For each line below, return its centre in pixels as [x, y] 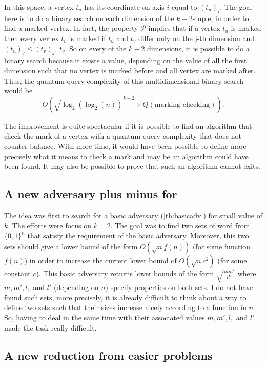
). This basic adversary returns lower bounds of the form [125, 273]
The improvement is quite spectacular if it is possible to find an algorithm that [128, 126]
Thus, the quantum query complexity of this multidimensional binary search [124, 80]
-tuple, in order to [221, 18]
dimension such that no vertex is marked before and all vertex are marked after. [130, 70]
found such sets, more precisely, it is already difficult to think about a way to [125, 297]
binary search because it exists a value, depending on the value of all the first [126, 60]
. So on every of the [96, 48]
